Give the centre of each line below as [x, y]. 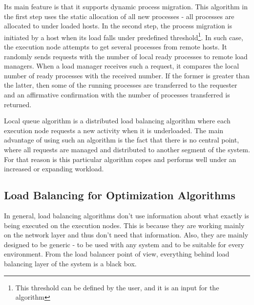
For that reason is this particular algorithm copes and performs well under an [120, 159]
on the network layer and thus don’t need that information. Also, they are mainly [126, 235]
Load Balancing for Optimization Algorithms [120, 195]
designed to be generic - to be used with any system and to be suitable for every [124, 244]
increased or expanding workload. [54, 169]
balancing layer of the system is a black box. [70, 263]
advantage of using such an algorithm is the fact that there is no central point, [122, 140]
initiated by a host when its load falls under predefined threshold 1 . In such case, [124, 36]
